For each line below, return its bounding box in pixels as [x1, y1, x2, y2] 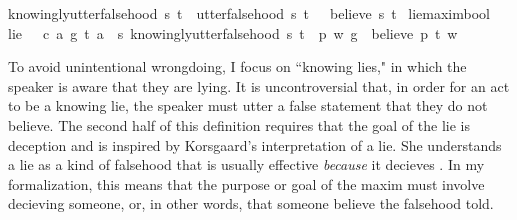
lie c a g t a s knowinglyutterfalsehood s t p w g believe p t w [8, 22, 458, 43]
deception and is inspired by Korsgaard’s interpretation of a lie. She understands [8, 134, 502, 155]
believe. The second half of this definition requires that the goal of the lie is [8, 114, 470, 135]
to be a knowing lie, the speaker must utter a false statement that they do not [8, 95, 488, 116]
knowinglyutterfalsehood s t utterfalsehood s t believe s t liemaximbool [8, 3, 490, 23]
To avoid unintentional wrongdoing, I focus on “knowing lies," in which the [8, 56, 467, 77]
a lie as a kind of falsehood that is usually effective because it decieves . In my [8, 154, 485, 175]
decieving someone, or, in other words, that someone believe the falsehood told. [8, 193, 494, 214]
